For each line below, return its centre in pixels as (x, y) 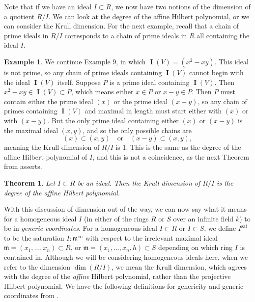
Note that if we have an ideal (48, 6)
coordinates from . (31, 295)
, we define (220, 228)
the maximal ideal (31, 130)
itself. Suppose (79, 82)
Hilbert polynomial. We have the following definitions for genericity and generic (124, 286)
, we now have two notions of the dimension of (181, 6)
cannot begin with (216, 72)
